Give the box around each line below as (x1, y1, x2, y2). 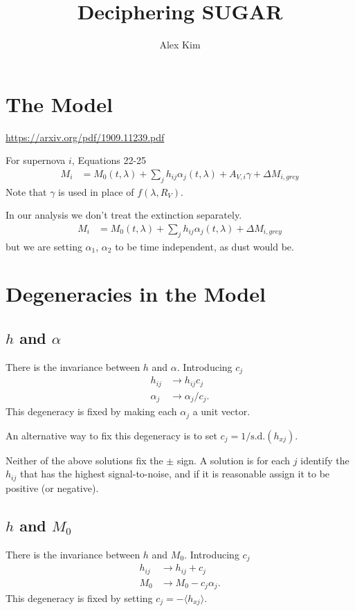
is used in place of (58, 184, 134, 199)
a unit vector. (192, 404, 251, 419)
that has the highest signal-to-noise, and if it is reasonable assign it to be (19, 466, 330, 481)
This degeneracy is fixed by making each (6, 404, 177, 419)
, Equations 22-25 (71, 153, 147, 167)
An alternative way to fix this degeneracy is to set (6, 428, 217, 442)
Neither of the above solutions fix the (6, 453, 163, 467)
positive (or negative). (6, 480, 99, 495)
